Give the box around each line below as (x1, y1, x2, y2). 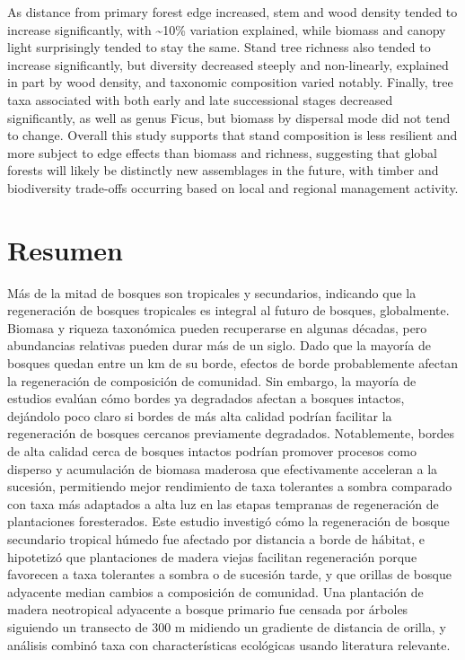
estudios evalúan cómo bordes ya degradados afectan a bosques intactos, (7, 389, 405, 408)
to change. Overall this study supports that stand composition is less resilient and (7, 126, 458, 145)
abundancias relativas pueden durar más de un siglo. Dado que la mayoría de (7, 336, 432, 355)
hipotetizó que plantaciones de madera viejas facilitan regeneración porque (7, 547, 417, 566)
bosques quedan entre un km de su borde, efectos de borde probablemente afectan (7, 354, 459, 373)
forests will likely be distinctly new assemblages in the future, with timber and (7, 161, 439, 180)
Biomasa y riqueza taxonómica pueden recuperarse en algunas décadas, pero (7, 318, 427, 337)
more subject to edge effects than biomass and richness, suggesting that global (7, 143, 437, 162)
